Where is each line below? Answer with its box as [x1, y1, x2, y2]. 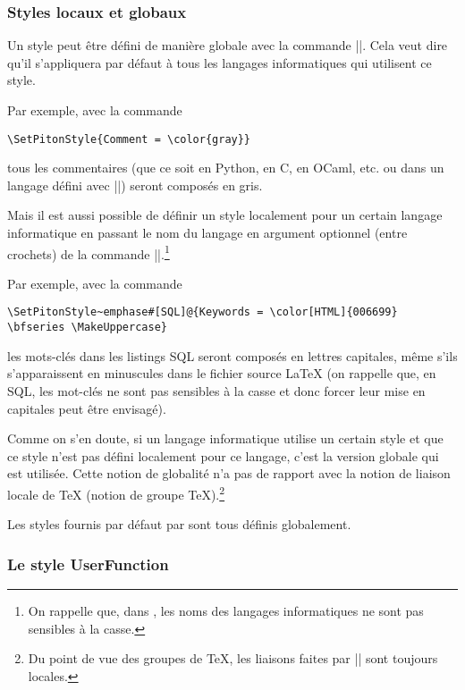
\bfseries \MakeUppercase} [7, 321, 167, 334]
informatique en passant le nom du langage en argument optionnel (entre [7, 223, 408, 242]
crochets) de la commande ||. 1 [7, 241, 170, 263]
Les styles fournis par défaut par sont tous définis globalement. [7, 515, 351, 534]
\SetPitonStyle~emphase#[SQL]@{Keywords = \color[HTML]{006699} [7, 306, 398, 319]
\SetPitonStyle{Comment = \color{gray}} [7, 132, 251, 146]
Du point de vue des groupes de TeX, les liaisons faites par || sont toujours [28, 649, 438, 668]
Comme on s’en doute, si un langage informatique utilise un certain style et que [7, 429, 444, 448]
